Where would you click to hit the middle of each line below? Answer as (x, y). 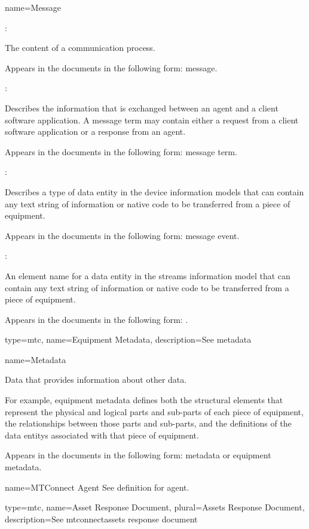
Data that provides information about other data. (96, 380)
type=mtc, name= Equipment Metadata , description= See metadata (128, 339)
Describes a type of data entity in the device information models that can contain (154, 191)
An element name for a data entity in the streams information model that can (148, 275)
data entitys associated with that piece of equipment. (102, 435)
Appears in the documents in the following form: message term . (121, 151)
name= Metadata (36, 359)
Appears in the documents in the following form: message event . (122, 235)
